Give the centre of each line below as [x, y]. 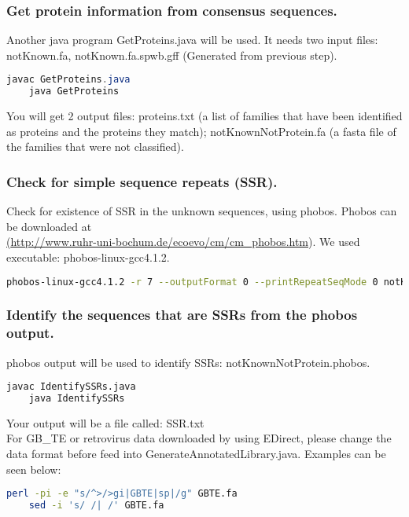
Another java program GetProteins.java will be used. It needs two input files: [192, 40]
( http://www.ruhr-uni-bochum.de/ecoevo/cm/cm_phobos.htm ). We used [183, 242]
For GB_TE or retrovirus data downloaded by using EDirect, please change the [199, 438]
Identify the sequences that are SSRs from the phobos [182, 315]
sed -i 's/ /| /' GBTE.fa [96, 506]
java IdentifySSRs [77, 399]
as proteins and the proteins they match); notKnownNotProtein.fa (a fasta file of [201, 131]
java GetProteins [74, 92]
